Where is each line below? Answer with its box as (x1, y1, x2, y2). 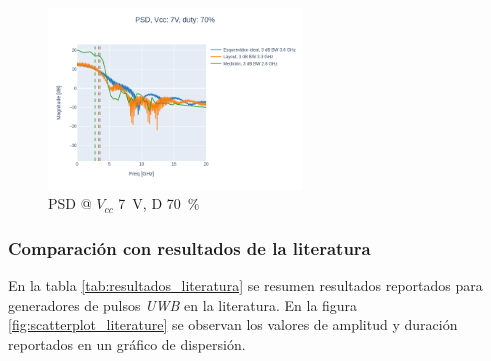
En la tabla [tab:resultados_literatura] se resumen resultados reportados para (8, 275, 483, 296)
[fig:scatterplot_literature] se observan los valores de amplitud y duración (8, 314, 458, 335)
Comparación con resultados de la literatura (8, 235, 371, 260)
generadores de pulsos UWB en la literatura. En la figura (8, 294, 358, 315)
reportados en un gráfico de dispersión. (8, 333, 246, 354)
